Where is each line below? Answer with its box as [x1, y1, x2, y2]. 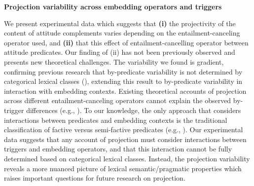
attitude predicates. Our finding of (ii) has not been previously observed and [4, 47, 235, 57]
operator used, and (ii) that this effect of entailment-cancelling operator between [4, 37, 249, 47]
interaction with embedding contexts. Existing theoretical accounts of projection [4, 85, 247, 96]
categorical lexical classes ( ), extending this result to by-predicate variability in [4, 76, 243, 86]
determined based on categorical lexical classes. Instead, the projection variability [4, 153, 250, 163]
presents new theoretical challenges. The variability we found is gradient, [4, 56, 224, 67]
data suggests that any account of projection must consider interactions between [4, 134, 247, 144]
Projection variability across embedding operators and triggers [4, 1, 222, 11]
